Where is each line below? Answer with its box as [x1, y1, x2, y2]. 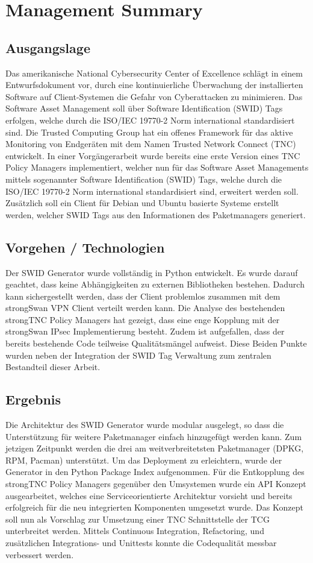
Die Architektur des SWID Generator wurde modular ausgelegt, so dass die [5, 418, 284, 431]
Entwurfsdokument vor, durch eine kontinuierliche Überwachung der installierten [5, 78, 303, 91]
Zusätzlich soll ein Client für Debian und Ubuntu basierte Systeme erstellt [5, 197, 279, 209]
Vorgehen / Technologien [5, 237, 165, 256]
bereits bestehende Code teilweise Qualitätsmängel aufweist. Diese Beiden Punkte [5, 337, 307, 350]
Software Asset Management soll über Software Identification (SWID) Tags [5, 102, 283, 115]
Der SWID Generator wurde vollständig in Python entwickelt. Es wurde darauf [5, 266, 298, 278]
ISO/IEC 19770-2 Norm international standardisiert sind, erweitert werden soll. [5, 184, 299, 197]
